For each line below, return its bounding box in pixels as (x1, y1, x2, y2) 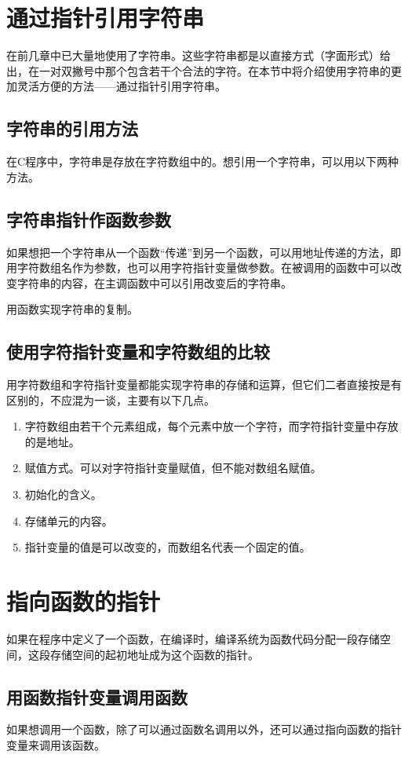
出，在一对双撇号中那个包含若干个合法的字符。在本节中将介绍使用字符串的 (6, 62, 391, 79)
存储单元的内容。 (24, 512, 113, 529)
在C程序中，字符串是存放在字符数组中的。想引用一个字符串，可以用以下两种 (6, 153, 399, 170)
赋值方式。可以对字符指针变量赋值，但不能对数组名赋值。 (24, 460, 322, 476)
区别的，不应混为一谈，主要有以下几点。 (6, 391, 215, 408)
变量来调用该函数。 (6, 736, 105, 753)
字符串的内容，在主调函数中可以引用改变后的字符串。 (16, 274, 292, 291)
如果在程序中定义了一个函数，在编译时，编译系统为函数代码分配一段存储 (6, 630, 380, 646)
